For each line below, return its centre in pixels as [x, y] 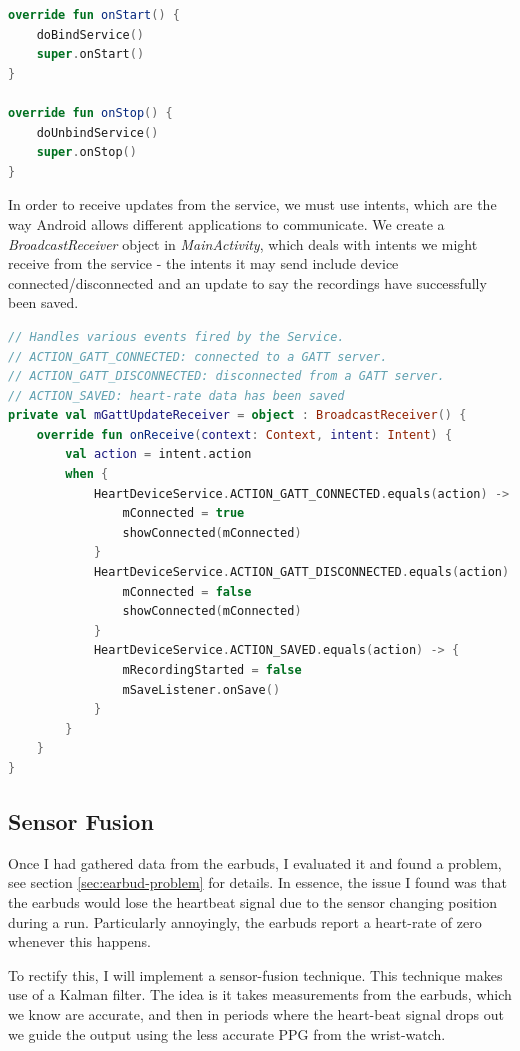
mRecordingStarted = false [212, 670]
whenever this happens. [79, 941]
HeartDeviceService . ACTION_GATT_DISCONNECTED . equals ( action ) [301, 572]
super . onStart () [90, 54]
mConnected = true [183, 513]
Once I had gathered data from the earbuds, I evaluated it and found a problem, [255, 862]
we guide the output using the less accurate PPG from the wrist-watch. [227, 1033]
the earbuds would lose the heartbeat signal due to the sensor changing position [253, 901]
